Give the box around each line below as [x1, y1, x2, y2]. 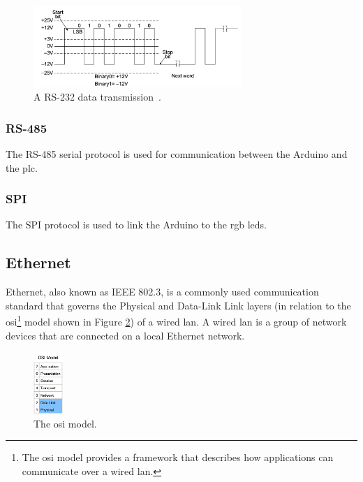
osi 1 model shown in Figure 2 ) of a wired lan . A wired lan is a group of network [6, 312, 347, 328]
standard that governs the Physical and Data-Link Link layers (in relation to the [6, 298, 351, 312]
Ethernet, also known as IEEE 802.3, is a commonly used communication [6, 284, 319, 299]
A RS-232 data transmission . [34, 89, 161, 104]
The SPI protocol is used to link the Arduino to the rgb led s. [6, 217, 267, 232]
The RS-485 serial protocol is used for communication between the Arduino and [6, 146, 348, 161]
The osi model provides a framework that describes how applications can [22, 450, 334, 465]
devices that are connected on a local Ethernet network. [6, 328, 245, 342]
